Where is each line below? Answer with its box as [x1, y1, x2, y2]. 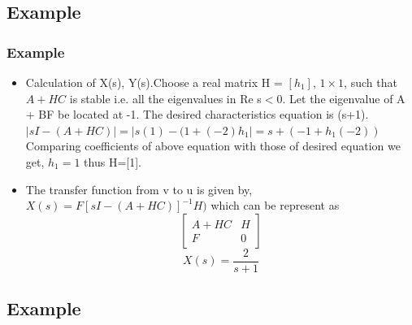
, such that [344, 74, 397, 90]
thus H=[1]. [84, 153, 141, 170]
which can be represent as [210, 197, 340, 214]
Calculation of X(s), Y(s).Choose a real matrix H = [25, 74, 283, 90]
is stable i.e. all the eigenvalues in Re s [69, 89, 262, 106]
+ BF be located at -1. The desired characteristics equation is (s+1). [25, 106, 369, 123]
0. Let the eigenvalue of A [276, 89, 405, 106]
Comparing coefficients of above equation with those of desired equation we [25, 137, 401, 154]
